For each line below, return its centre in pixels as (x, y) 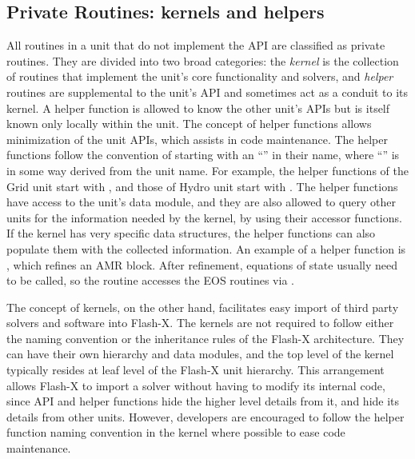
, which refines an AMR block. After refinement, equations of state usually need (202, 264)
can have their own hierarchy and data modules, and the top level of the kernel (200, 354)
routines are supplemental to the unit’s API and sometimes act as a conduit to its (207, 92)
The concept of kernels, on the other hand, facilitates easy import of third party (203, 307)
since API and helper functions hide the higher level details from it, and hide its (203, 401)
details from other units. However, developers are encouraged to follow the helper (206, 416)
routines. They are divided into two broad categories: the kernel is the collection (203, 60)
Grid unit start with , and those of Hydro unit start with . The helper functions (202, 186)
